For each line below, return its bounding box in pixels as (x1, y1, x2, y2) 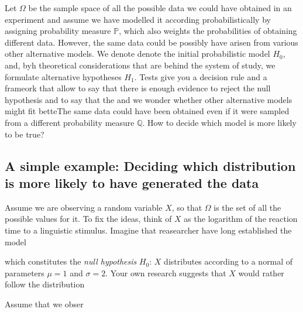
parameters (5, 266, 44, 279)
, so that (171, 201, 202, 213)
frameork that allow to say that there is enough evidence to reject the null (5, 82, 271, 94)
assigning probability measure (5, 25, 111, 37)
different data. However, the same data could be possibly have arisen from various (5, 36, 298, 48)
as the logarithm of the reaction (184, 212, 298, 225)
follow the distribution (5, 278, 85, 290)
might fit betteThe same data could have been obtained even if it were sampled (5, 105, 290, 117)
